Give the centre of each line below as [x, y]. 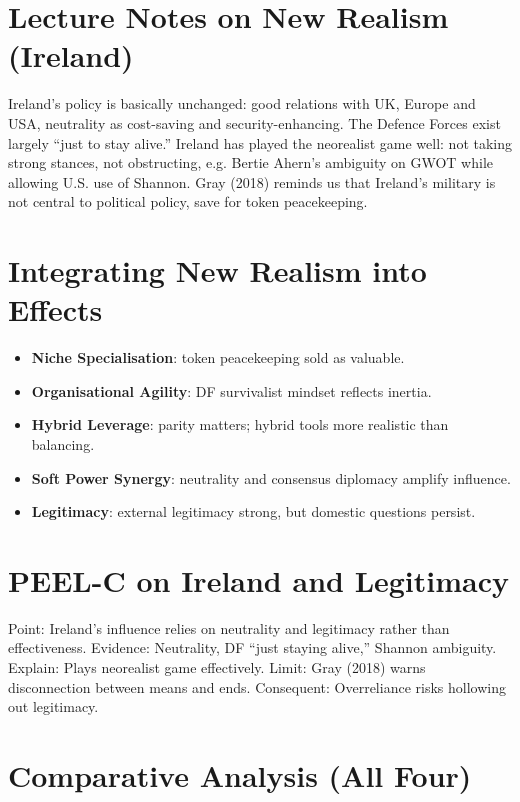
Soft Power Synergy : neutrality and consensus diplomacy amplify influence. [271, 477]
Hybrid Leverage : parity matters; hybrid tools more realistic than [240, 424]
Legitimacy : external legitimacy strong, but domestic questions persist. [253, 511]
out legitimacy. [53, 706]
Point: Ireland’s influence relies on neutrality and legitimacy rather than [229, 627]
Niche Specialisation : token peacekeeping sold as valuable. [218, 357]
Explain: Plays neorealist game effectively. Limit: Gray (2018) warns [217, 667]
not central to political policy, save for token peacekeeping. [188, 201]
